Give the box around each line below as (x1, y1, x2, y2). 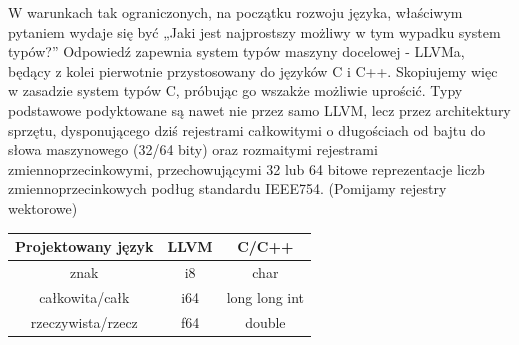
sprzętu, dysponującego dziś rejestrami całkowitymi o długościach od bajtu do (8, 119, 486, 140)
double (245, 311, 286, 332)
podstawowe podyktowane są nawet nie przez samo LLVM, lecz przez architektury (8, 99, 511, 120)
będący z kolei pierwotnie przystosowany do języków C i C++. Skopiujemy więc (8, 60, 498, 81)
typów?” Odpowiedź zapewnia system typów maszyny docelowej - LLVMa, (8, 41, 465, 62)
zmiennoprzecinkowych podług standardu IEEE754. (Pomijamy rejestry (8, 178, 447, 199)
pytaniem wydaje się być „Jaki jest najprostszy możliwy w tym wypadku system (8, 21, 501, 42)
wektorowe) (8, 197, 78, 218)
